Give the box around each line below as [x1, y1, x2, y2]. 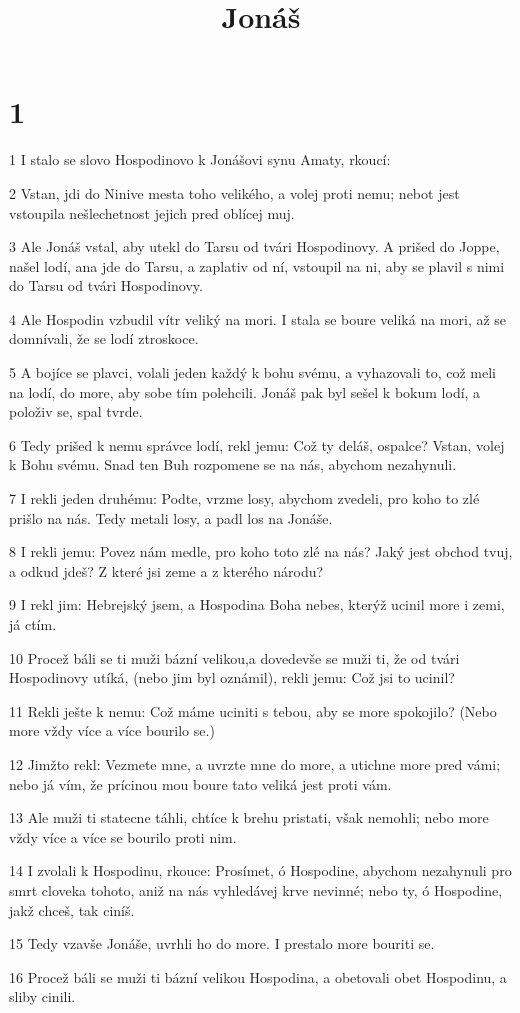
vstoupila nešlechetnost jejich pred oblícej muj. [9, 202, 295, 223]
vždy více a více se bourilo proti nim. [9, 826, 237, 847]
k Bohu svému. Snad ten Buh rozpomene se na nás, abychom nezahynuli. [9, 454, 457, 475]
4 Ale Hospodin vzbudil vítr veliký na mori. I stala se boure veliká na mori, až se [9, 308, 507, 329]
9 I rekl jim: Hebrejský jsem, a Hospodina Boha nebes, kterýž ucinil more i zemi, [9, 594, 505, 615]
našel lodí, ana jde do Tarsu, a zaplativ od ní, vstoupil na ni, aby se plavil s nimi [9, 255, 505, 276]
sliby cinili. [9, 986, 76, 1007]
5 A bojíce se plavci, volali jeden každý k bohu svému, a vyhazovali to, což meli [9, 362, 497, 383]
